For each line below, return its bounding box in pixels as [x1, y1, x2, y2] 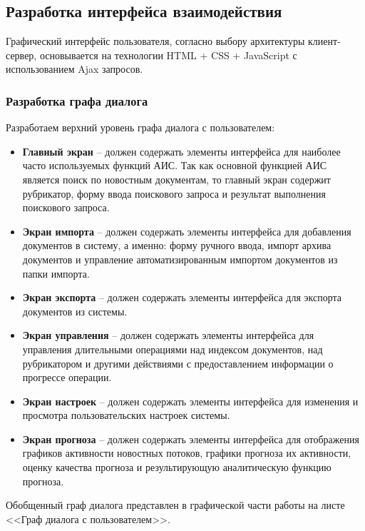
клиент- [308, 34, 341, 49]
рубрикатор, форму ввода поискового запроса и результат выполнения [22, 186, 326, 201]
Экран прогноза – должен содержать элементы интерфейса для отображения [22, 431, 359, 446]
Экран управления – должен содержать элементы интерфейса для [22, 328, 314, 343]
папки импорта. [22, 265, 90, 280]
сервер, [6, 47, 37, 62]
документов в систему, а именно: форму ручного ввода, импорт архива [22, 238, 331, 253]
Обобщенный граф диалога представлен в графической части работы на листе [6, 497, 345, 512]
